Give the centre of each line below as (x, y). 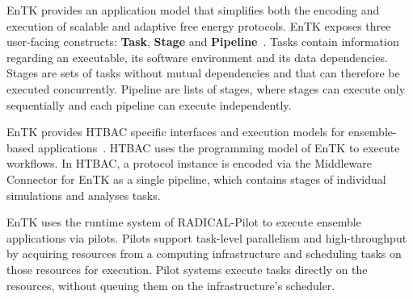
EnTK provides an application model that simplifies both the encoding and (193, 10)
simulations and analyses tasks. (84, 195)
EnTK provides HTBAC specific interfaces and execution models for (176, 132)
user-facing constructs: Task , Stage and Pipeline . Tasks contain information (203, 42)
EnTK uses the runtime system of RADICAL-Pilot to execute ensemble (184, 222)
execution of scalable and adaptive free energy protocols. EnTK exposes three (199, 25)
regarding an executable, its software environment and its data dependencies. (197, 57)
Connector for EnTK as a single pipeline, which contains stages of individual (196, 179)
